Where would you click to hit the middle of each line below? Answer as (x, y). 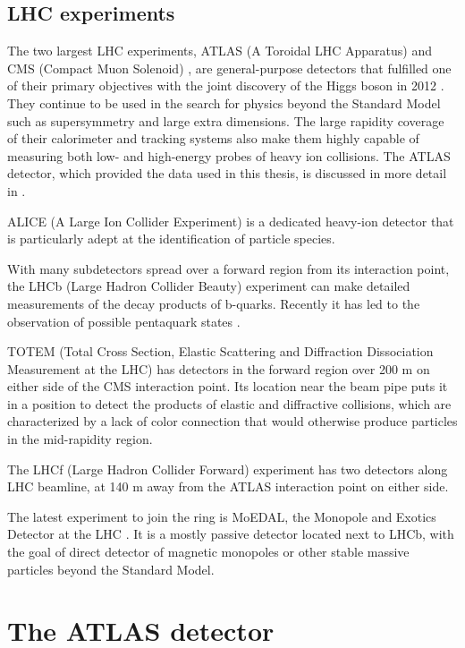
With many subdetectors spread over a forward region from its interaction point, (228, 268)
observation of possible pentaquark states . (124, 321)
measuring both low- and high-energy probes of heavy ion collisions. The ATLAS (229, 155)
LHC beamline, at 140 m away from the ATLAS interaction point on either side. (228, 486)
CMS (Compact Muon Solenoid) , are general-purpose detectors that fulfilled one (229, 68)
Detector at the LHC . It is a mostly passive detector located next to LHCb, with (231, 534)
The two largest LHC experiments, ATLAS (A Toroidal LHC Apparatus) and (220, 51)
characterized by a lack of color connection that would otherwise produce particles (232, 421)
